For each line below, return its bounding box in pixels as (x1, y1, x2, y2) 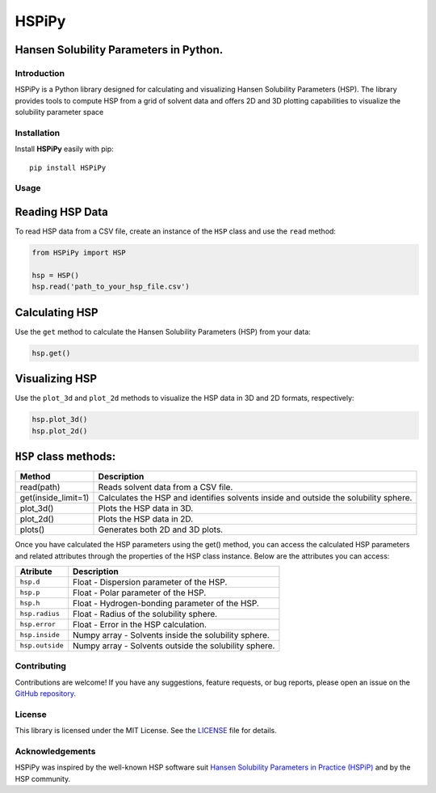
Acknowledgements (15, 745, 96, 757)
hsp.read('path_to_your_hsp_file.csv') (31, 282, 190, 291)
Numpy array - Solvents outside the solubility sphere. (73, 639, 275, 651)
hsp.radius (19, 610, 61, 618)
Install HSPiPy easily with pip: (15, 144, 115, 154)
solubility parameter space (15, 108, 104, 117)
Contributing (15, 660, 66, 672)
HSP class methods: (15, 449, 116, 464)
